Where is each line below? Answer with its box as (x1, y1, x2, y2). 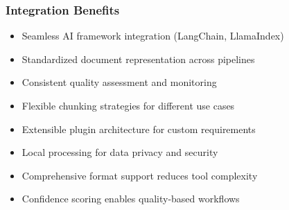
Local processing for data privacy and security (21, 145, 218, 159)
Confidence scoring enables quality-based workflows (21, 191, 240, 206)
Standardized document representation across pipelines (21, 51, 255, 66)
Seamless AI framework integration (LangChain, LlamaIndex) (21, 28, 284, 43)
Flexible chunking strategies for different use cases (21, 98, 235, 112)
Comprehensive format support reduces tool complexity (21, 168, 258, 182)
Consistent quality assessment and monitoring (21, 75, 217, 89)
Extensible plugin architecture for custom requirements (21, 121, 256, 136)
